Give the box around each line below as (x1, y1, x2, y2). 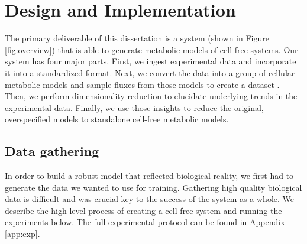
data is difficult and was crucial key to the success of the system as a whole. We (5, 193, 295, 205)
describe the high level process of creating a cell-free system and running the (5, 204, 282, 216)
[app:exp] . (5, 227, 40, 240)
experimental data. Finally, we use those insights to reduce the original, (5, 101, 264, 113)
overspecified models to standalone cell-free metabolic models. (5, 113, 229, 125)
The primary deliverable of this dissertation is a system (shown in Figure (5, 32, 269, 44)
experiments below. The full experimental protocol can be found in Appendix (5, 216, 285, 228)
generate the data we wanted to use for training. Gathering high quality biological (5, 181, 302, 193)
